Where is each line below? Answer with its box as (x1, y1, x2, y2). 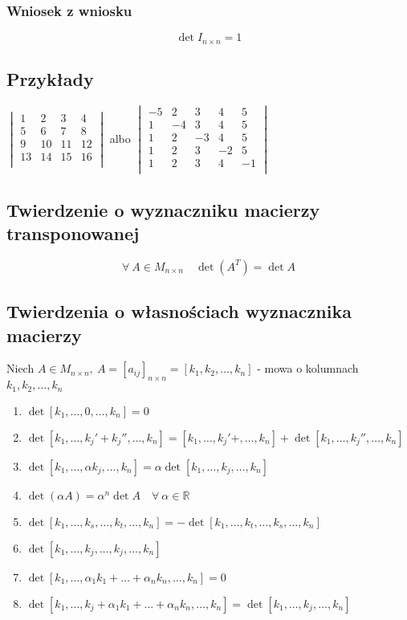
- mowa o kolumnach (257, 360, 359, 377)
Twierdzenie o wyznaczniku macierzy (6, 197, 320, 222)
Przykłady (6, 67, 94, 92)
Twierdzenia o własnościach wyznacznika (6, 299, 352, 324)
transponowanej (6, 221, 140, 246)
